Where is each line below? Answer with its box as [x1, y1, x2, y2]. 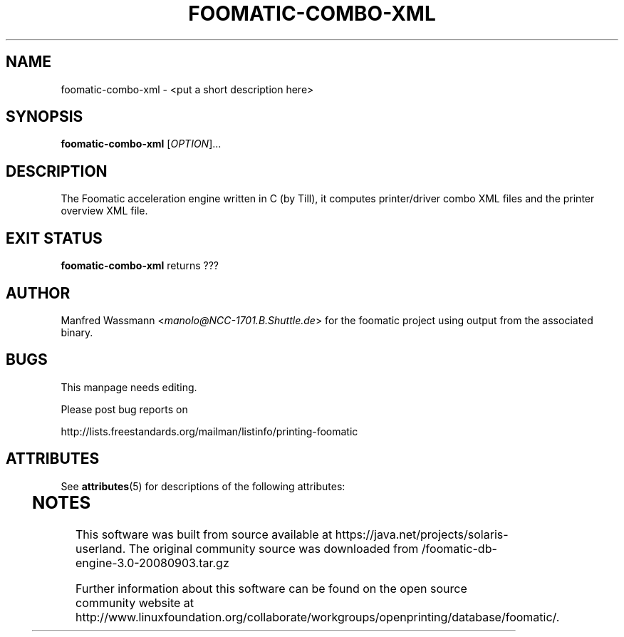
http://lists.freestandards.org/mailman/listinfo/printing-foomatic [61, 425, 358, 437]
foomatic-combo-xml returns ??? [61, 259, 219, 272]
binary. [61, 326, 93, 338]
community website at [76, 595, 194, 610]
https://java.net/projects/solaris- [335, 527, 509, 542]
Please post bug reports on [61, 403, 188, 415]
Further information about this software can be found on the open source [76, 581, 467, 596]
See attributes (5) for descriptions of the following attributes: [61, 480, 345, 492]
